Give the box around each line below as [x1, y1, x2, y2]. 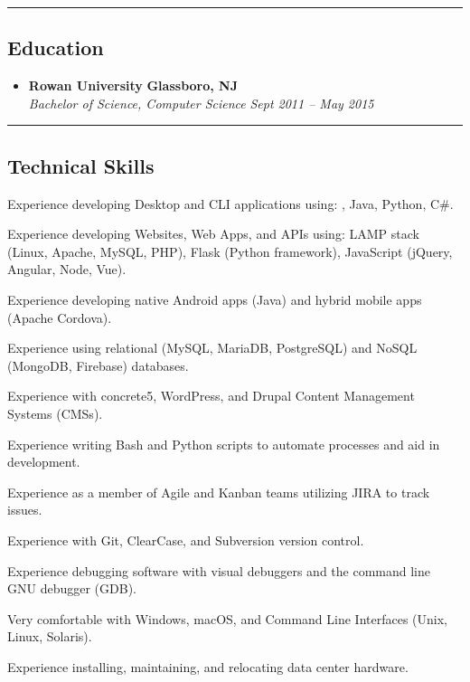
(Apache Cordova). [7, 308, 112, 327]
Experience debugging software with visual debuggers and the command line [7, 561, 431, 580]
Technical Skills [7, 151, 155, 179]
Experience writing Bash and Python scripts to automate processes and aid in [7, 434, 440, 453]
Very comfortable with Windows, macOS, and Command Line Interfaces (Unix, [7, 609, 447, 628]
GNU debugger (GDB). [7, 579, 136, 598]
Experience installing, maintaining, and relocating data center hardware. [7, 657, 409, 676]
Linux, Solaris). [7, 627, 92, 646]
